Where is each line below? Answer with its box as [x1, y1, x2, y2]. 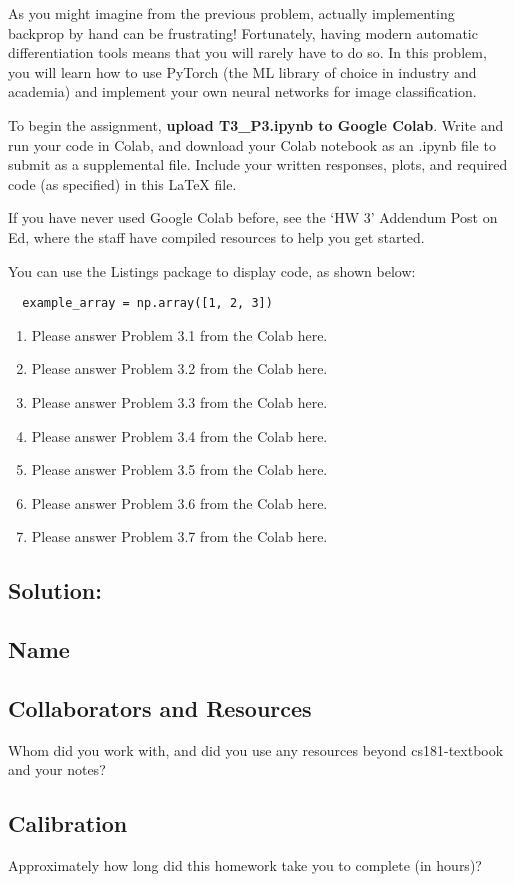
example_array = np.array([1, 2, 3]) [22, 296, 273, 311]
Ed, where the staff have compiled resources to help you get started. [8, 226, 425, 247]
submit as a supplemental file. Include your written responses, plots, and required [8, 154, 508, 175]
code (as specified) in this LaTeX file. [8, 173, 237, 194]
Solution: [8, 575, 102, 606]
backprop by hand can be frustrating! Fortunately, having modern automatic [8, 22, 478, 43]
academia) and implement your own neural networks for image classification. [8, 81, 477, 102]
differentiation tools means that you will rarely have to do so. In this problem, [8, 42, 487, 63]
